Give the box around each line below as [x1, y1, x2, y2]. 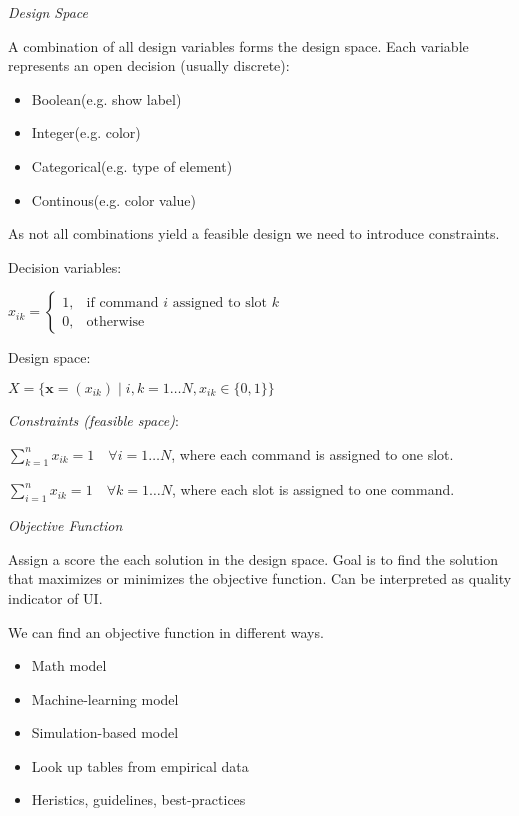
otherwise [86, 314, 145, 329]
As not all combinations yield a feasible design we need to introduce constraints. [8, 223, 500, 244]
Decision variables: [8, 256, 122, 277]
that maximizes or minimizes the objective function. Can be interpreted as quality [8, 568, 512, 589]
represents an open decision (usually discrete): [8, 55, 290, 76]
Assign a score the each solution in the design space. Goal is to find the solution [8, 548, 498, 569]
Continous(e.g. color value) [31, 189, 197, 210]
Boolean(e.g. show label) [31, 88, 182, 109]
